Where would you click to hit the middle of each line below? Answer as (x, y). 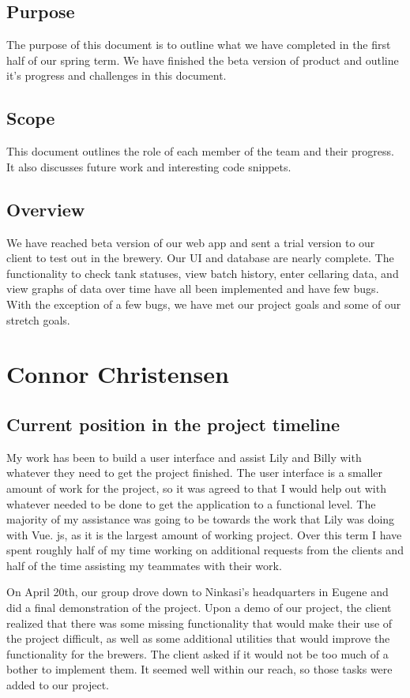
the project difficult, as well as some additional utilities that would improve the (198, 638)
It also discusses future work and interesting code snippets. (149, 166)
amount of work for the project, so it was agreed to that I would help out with (196, 488)
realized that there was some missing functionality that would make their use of (199, 623)
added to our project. (58, 685)
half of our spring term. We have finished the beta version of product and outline (203, 60)
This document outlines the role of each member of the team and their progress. (200, 151)
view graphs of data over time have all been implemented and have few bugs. (193, 289)
